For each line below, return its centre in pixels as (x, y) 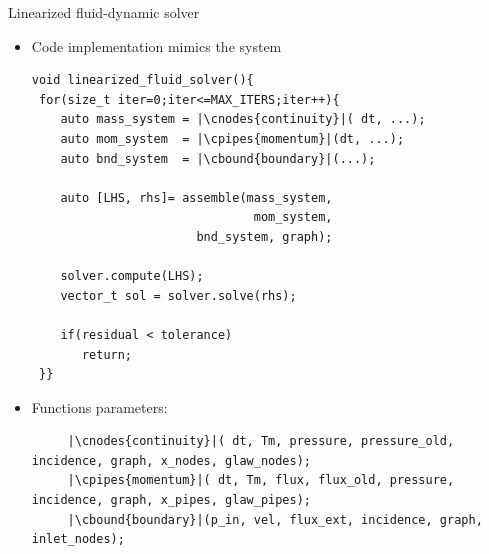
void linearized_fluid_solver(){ (142, 80)
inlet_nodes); (78, 539)
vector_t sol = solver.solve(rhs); (178, 295)
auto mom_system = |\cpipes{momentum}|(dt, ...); (232, 138)
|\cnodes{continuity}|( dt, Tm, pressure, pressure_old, (261, 441)
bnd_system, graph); (264, 236)
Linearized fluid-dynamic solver (104, 12)
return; (107, 354)
